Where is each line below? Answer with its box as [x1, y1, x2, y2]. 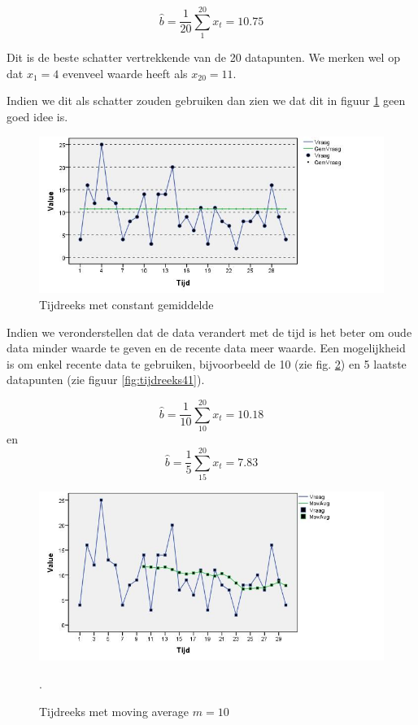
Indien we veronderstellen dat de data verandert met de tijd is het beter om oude [7, 323, 412, 340]
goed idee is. [7, 107, 68, 124]
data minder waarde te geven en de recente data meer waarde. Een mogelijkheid [7, 339, 406, 356]
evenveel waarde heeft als [62, 64, 188, 81]
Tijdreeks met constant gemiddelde [39, 296, 214, 313]
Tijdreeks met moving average [39, 702, 189, 719]
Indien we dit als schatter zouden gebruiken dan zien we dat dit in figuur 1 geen [7, 92, 406, 109]
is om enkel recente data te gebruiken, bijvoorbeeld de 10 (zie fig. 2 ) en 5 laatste [7, 355, 407, 372]
